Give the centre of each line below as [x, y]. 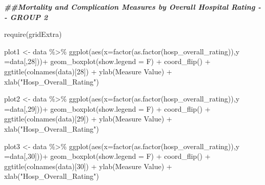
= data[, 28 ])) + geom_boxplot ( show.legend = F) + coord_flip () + [107, 61]
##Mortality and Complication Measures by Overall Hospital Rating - [132, 7]
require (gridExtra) [33, 34]
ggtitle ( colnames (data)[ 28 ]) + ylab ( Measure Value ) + [88, 71]
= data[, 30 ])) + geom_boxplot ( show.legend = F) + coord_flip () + [107, 156]
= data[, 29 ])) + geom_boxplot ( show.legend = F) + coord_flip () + [107, 108]
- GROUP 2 [26, 17]
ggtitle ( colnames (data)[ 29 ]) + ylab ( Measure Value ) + [88, 119]
